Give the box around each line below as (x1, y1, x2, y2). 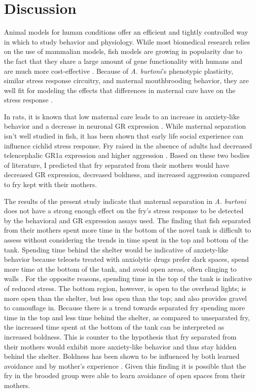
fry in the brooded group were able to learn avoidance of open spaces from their (4, 370, 246, 381)
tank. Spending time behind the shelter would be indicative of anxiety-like (4, 244, 228, 254)
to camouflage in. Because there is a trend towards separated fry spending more (4, 302, 245, 313)
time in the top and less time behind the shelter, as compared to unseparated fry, (4, 312, 250, 322)
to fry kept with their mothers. (4, 179, 97, 190)
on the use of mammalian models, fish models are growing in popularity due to (4, 46, 243, 56)
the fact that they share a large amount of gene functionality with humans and (4, 55, 243, 66)
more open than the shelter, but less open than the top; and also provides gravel (4, 293, 247, 303)
